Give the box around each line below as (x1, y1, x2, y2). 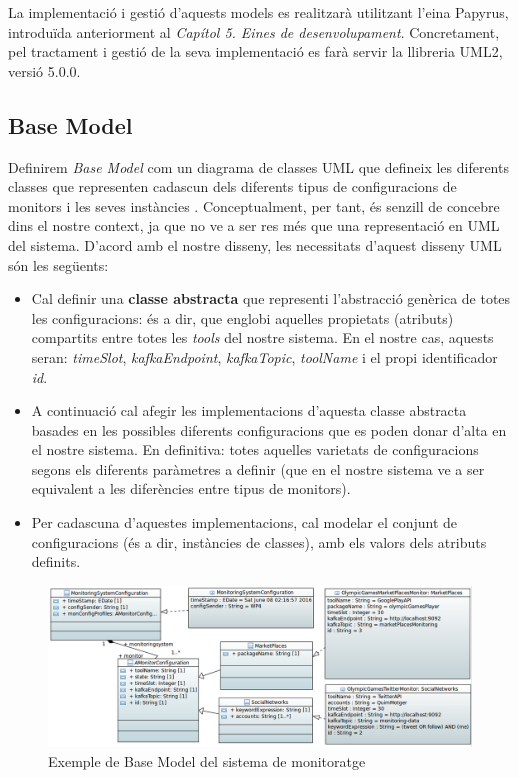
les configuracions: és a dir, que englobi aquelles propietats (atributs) (31, 307, 454, 328)
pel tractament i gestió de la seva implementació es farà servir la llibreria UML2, (8, 41, 503, 62)
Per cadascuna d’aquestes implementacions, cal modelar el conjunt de (31, 512, 458, 533)
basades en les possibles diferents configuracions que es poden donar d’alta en (31, 419, 507, 440)
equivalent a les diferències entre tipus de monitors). (31, 478, 351, 499)
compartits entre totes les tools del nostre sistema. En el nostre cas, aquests (31, 327, 494, 348)
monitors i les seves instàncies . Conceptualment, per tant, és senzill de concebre (8, 195, 500, 216)
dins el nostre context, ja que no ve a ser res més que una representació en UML (8, 215, 500, 236)
